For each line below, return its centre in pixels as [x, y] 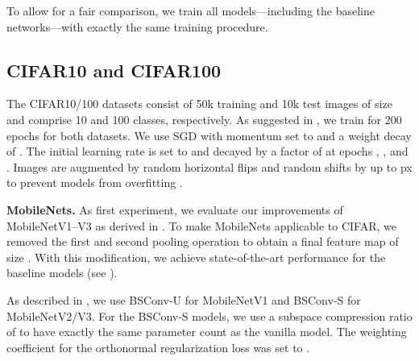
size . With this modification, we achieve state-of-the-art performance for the [196, 257]
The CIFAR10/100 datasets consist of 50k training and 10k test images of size [199, 104]
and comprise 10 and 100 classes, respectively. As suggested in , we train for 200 [204, 119]
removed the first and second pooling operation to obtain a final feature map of [203, 241]
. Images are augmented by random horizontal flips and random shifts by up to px [209, 166]
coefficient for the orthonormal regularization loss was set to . [158, 347]
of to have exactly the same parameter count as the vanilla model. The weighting [207, 332]
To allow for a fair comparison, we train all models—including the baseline [191, 10]
